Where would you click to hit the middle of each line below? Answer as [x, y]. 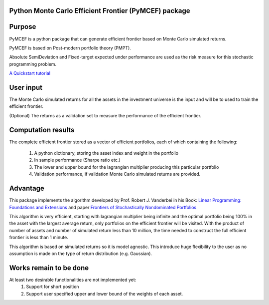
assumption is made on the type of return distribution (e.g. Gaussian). [80, 253]
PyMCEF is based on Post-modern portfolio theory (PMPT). [70, 48]
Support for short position [53, 287]
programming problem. [33, 64]
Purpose [23, 27]
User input [26, 87]
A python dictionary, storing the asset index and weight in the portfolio [106, 153]
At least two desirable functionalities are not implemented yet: [73, 280]
